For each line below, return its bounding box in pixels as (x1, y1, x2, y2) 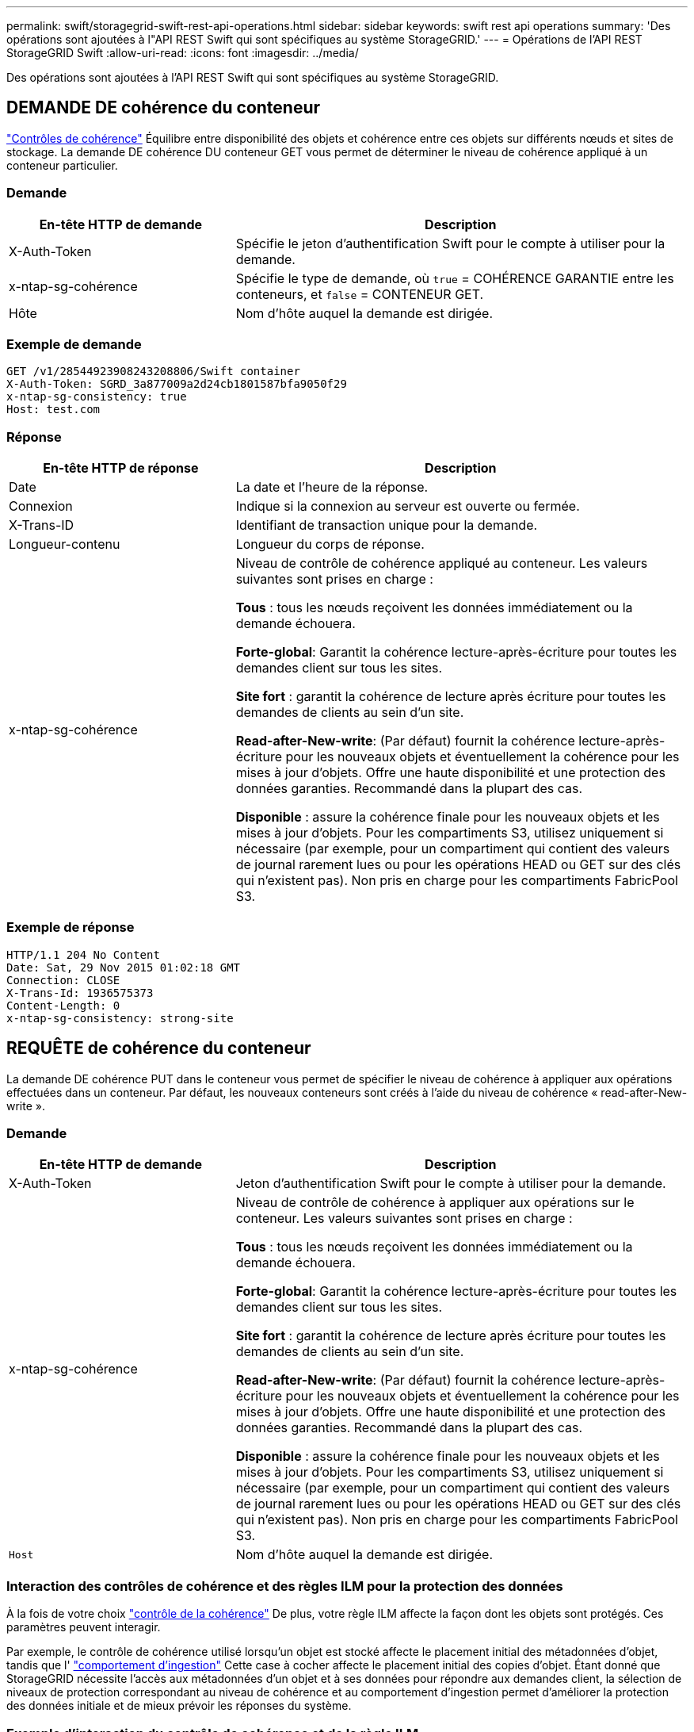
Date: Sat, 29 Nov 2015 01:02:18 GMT (6, 960, 241, 974)
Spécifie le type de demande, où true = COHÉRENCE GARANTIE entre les (235, 270, 674, 286)
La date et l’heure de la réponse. (235, 479, 429, 496)
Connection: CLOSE (6, 973, 120, 987)
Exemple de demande (6, 335, 142, 352)
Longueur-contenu (9, 536, 120, 553)
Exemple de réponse (6, 919, 135, 936)
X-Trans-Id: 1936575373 (6, 986, 154, 999)
